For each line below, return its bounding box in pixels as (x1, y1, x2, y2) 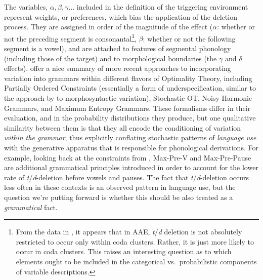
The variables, (4, 2, 48, 12)
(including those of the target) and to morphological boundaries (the (4, 53, 217, 63)
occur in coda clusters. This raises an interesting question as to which (16, 246, 232, 257)
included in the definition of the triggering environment (76, 2, 248, 12)
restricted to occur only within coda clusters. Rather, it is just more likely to (16, 236, 254, 247)
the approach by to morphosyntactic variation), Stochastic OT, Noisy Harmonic (4, 93, 252, 103)
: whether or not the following (143, 33, 236, 44)
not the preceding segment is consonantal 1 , (4, 31, 137, 44)
